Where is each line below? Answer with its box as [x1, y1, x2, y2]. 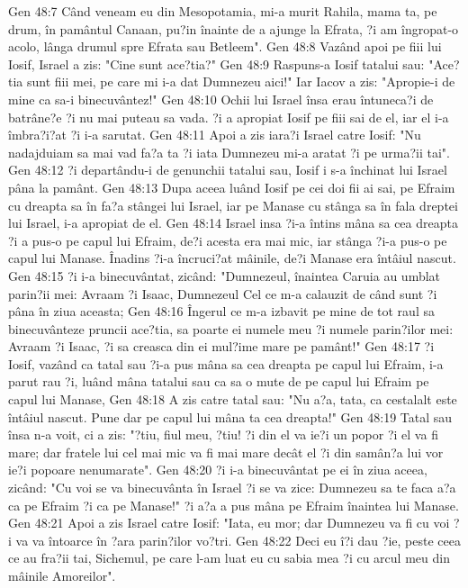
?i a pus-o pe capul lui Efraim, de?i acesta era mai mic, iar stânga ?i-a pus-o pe [8, 231, 447, 249]
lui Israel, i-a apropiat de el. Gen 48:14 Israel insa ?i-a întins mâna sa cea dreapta [8, 213, 458, 232]
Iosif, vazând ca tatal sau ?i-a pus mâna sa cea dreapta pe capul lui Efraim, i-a [8, 354, 444, 373]
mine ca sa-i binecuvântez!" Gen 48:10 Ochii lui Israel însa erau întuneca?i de [8, 89, 434, 108]
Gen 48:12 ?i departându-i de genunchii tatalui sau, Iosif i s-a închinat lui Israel [8, 160, 447, 179]
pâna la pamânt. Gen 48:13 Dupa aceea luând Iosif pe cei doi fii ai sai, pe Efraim [8, 177, 455, 196]
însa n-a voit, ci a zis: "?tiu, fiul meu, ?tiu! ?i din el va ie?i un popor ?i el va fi [8, 425, 438, 444]
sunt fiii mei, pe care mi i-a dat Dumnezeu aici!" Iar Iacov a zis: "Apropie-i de [26, 72, 455, 91]
